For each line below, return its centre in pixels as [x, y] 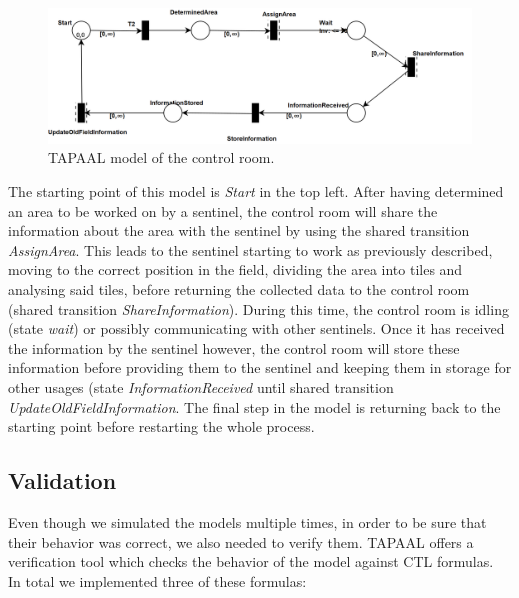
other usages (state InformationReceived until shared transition [201, 386]
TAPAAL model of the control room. [161, 157]
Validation [62, 480]
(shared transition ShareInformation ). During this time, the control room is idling [258, 308]
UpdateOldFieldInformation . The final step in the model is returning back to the [254, 406]
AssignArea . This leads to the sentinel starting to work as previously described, [250, 249]
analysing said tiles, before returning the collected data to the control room [239, 288]
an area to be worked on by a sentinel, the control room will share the [223, 210]
